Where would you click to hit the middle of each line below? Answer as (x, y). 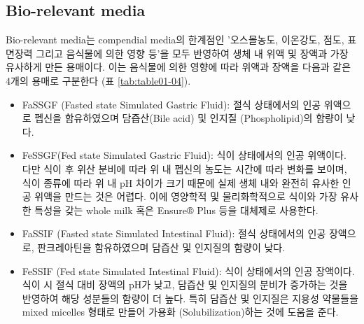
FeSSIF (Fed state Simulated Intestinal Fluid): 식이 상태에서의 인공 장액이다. (188, 270)
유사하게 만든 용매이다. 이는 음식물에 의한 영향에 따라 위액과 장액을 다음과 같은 (178, 67)
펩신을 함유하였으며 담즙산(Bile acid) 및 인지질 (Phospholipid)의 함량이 (189, 118)
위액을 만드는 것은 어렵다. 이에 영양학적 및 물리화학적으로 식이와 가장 (186, 196)
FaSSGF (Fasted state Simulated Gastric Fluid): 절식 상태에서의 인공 (171, 104)
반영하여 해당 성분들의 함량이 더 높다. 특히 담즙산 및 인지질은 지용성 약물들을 (190, 298)
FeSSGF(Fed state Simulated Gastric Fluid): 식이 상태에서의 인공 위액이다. (184, 155)
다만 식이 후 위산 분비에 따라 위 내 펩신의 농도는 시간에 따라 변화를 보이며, (184, 168)
